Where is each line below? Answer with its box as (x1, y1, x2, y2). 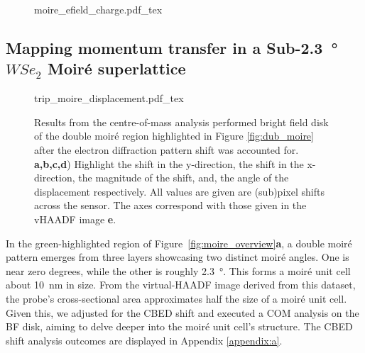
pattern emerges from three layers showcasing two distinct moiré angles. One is (6, 250, 349, 264)
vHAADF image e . (34, 211, 116, 226)
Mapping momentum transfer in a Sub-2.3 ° (6, 36, 338, 58)
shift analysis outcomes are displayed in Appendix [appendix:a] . (6, 332, 283, 347)
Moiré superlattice (48, 57, 186, 79)
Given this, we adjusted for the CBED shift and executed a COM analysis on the (6, 305, 359, 320)
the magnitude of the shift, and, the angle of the (78, 170, 289, 185)
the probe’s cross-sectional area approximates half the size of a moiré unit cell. (6, 291, 347, 306)
